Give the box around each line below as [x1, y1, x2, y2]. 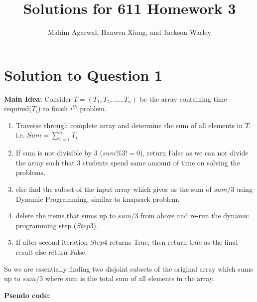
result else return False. [15, 246, 87, 257]
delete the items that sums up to [15, 210, 116, 221]
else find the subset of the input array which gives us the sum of [15, 184, 212, 194]
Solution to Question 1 [4, 64, 163, 85]
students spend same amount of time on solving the [83, 157, 240, 167]
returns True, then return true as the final [109, 237, 238, 247]
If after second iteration [15, 237, 88, 247]
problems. [15, 167, 46, 177]
